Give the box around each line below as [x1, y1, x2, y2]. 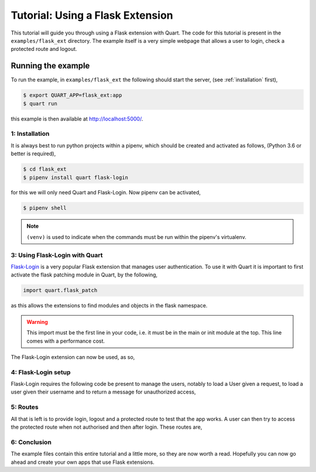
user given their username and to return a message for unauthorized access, [11, 388, 196, 395]
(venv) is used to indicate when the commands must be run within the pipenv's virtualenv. [26, 233, 247, 240]
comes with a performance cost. [26, 337, 105, 344]
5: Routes [11, 403, 39, 411]
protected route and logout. [11, 46, 77, 53]
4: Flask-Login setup [11, 368, 71, 376]
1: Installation [11, 129, 50, 138]
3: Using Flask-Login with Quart [11, 251, 103, 259]
